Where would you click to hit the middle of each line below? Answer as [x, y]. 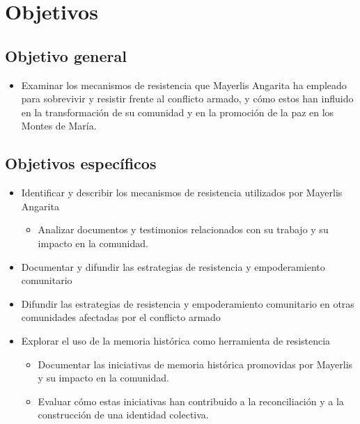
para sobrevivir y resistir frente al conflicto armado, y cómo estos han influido [187, 99]
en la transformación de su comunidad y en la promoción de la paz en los [178, 112]
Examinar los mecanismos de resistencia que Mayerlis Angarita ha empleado [184, 85]
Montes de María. [59, 126]
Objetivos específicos [81, 163]
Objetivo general [66, 55]
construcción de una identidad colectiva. [123, 415]
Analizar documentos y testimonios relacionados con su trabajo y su [183, 229]
